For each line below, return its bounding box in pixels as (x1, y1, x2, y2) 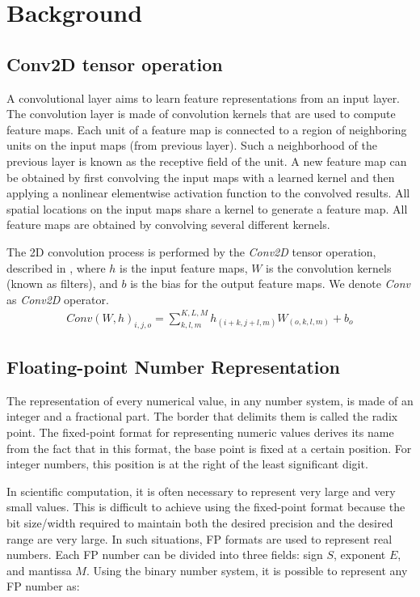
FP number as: (6, 578, 80, 595)
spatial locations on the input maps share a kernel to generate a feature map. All (6, 200, 408, 217)
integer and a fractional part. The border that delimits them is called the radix (6, 408, 398, 425)
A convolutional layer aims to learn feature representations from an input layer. (6, 89, 401, 106)
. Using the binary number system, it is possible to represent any (86, 561, 408, 578)
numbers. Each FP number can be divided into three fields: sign (6, 546, 323, 563)
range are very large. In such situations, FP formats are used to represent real (6, 530, 393, 547)
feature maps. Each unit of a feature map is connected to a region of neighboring (6, 121, 407, 138)
